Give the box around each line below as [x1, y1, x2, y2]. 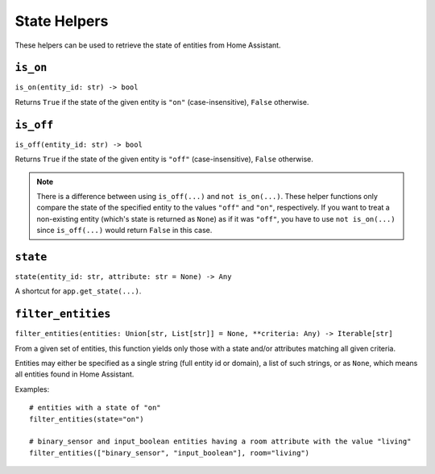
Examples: [14, 384, 50, 394]
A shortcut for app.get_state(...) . [14, 286, 142, 296]
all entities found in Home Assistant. [14, 369, 135, 379]
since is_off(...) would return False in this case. [36, 226, 213, 235]
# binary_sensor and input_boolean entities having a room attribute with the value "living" [29, 437, 412, 447]
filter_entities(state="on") [29, 414, 144, 423]
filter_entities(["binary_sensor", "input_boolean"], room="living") [29, 448, 310, 457]
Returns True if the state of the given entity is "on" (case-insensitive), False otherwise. [14, 97, 309, 106]
